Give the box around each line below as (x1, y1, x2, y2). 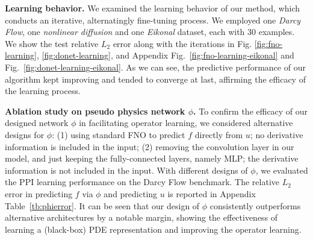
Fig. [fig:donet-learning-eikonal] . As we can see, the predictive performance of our (5, 60, 306, 73)
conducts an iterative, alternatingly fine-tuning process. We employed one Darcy (5, 13, 301, 26)
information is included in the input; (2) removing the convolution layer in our (5, 140, 294, 153)
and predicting (104, 187, 158, 200)
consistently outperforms (209, 199, 301, 212)
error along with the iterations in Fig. (113, 37, 252, 49)
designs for (5, 128, 45, 141)
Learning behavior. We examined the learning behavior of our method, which (5, 2, 300, 14)
